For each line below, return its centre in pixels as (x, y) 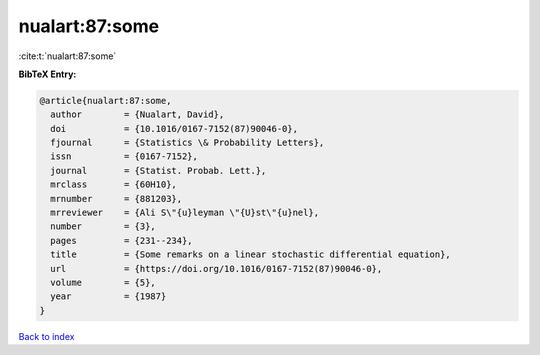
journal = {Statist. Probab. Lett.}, (158, 170)
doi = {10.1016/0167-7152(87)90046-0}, (174, 128)
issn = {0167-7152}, (124, 156)
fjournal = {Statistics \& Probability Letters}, (187, 143)
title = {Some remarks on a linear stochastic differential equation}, (251, 254)
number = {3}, (103, 226)
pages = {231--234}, (122, 240)
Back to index (46, 336)
